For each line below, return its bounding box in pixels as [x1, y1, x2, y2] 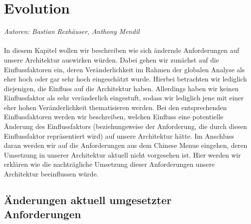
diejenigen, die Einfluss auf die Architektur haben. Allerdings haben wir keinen [4, 83, 239, 93]
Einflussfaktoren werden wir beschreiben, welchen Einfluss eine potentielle [4, 112, 224, 122]
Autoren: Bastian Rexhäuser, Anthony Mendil [4, 26, 140, 36]
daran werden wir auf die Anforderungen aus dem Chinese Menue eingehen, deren [4, 140, 248, 150]
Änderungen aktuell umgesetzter [4, 192, 172, 208]
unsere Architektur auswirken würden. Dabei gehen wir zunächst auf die [4, 54, 219, 64]
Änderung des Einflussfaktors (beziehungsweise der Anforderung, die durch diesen [4, 121, 247, 131]
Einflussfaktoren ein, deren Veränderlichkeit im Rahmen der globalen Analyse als [4, 64, 245, 74]
